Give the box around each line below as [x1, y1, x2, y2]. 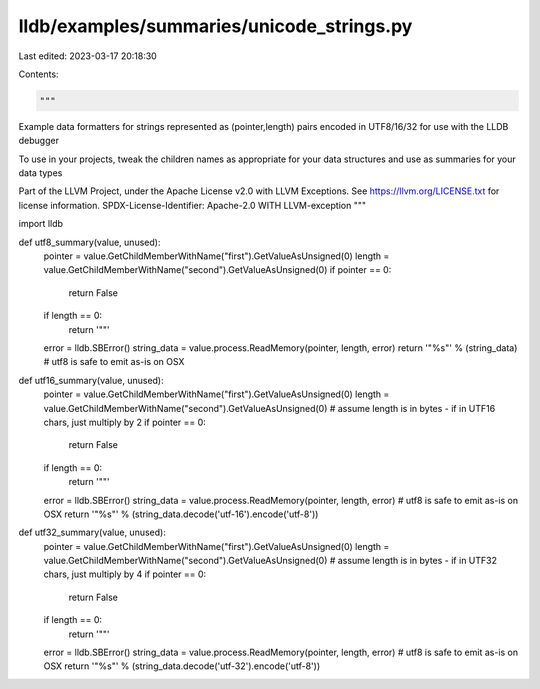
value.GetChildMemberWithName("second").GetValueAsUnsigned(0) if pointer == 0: [43, 264, 392, 276]
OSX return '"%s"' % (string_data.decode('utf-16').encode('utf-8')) [43, 508, 319, 520]
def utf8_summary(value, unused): [18, 236, 161, 248]
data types [18, 167, 63, 179]
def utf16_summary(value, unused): [18, 374, 164, 386]
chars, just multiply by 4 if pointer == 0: [43, 568, 207, 580]
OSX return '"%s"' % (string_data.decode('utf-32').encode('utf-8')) [43, 660, 321, 672]
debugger [18, 135, 60, 147]
